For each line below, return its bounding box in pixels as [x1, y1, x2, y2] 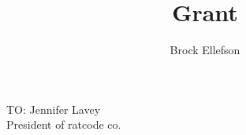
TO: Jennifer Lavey [6, 100, 101, 117]
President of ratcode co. [6, 116, 121, 133]
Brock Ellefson [170, 42, 240, 58]
